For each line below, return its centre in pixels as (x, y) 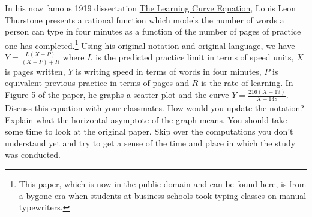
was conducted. (33, 155)
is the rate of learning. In (247, 83)
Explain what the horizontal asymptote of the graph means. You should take (146, 119)
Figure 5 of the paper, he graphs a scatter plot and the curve (117, 95)
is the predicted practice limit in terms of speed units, (195, 57)
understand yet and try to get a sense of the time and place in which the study (150, 143)
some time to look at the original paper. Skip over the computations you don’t (149, 131)
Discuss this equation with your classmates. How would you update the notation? (154, 107)
